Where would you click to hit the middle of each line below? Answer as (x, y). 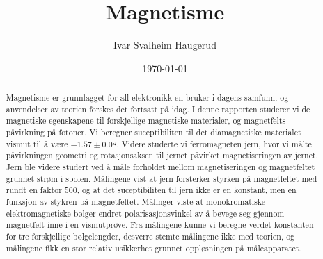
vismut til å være (37, 143)
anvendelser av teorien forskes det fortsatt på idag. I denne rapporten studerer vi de (158, 109)
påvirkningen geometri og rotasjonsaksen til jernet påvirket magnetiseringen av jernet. (162, 155)
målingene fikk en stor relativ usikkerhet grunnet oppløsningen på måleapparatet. (153, 248)
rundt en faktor (34, 190)
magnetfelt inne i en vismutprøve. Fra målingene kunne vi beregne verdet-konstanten (160, 225)
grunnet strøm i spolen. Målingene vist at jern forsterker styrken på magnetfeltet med (161, 178)
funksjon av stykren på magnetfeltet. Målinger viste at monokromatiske (136, 202)
